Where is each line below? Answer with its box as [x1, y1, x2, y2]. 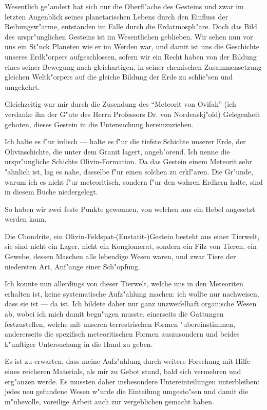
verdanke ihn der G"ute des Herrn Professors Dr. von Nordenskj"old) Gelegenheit [5, 108, 260, 119]
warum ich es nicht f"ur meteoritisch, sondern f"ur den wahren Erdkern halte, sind [5, 176, 263, 187]
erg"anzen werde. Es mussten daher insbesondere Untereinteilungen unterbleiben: [5, 376, 260, 386]
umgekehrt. [5, 81, 40, 92]
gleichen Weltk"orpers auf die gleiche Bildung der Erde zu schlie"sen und [5, 71, 233, 82]
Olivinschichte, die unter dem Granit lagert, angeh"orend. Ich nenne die [5, 146, 230, 157]
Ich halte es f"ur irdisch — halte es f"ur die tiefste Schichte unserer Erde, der [5, 136, 246, 147]
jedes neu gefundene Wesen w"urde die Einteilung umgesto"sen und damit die [5, 386, 249, 397]
